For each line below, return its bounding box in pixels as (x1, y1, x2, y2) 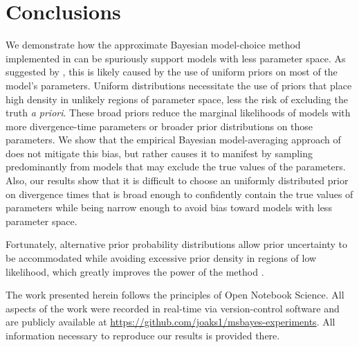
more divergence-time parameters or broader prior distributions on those (6, 118, 313, 133)
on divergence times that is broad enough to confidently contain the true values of (6, 186, 353, 201)
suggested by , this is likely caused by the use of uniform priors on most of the (6, 64, 338, 79)
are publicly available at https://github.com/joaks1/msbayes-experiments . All (6, 314, 335, 329)
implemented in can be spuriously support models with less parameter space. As (6, 51, 346, 65)
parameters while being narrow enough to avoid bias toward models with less (6, 200, 332, 215)
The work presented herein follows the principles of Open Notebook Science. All (6, 287, 344, 302)
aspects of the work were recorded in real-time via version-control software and (6, 301, 340, 315)
